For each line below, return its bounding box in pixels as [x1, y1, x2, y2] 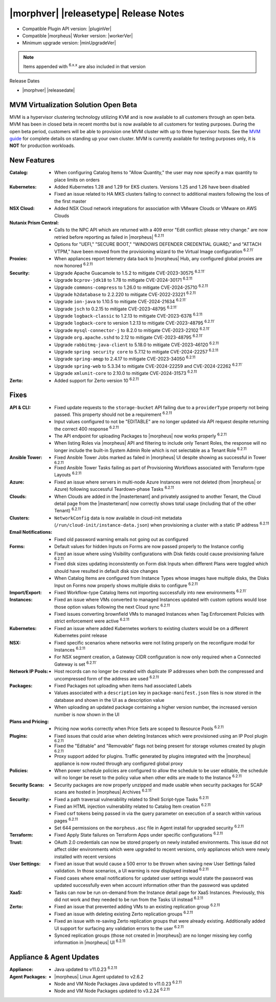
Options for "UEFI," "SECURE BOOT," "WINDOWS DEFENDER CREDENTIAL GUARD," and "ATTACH [54, 241, 262, 247]
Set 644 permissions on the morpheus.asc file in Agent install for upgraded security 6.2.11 [54, 824, 244, 831]
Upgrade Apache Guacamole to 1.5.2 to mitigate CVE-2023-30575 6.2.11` [54, 269, 205, 276]
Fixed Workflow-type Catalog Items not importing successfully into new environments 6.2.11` [54, 589, 247, 595]
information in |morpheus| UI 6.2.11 [54, 938, 125, 946]
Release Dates [9, 77, 40, 84]
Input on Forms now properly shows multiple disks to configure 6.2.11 [54, 581, 198, 589]
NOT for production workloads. [9, 142, 75, 149]
